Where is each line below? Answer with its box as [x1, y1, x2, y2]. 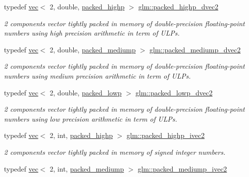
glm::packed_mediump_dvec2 [149, 44, 241, 54]
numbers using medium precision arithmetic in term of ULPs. [4, 70, 191, 81]
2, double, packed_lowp [50, 87, 122, 97]
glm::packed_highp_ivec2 [126, 130, 205, 140]
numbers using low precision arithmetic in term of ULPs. [4, 113, 177, 124]
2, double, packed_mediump [50, 44, 136, 54]
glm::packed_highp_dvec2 [138, 1, 218, 11]
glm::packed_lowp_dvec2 [135, 87, 213, 97]
